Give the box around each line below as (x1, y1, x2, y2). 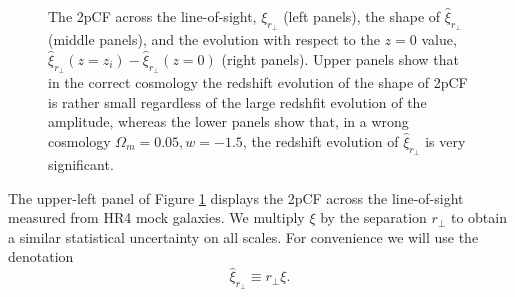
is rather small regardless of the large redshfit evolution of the (48, 91, 427, 112)
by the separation (320, 207, 427, 228)
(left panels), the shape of (283, 6, 441, 26)
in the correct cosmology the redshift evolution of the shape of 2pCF (48, 72, 468, 92)
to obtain (450, 207, 507, 228)
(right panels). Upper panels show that (221, 48, 459, 69)
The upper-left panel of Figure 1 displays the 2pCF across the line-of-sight (8, 187, 464, 208)
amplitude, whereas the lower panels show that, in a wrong (48, 111, 409, 132)
